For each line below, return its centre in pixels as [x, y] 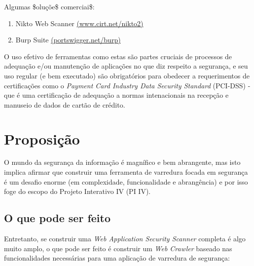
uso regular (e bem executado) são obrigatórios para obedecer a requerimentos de [127, 75]
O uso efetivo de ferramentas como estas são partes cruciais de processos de [118, 56]
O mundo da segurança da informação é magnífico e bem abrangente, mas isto [122, 162]
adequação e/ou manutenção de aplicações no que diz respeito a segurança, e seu [126, 66]
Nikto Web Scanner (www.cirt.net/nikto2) [79, 23]
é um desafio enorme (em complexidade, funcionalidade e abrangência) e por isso [126, 181]
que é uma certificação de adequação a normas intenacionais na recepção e [116, 95]
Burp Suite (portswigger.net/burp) [68, 40]
